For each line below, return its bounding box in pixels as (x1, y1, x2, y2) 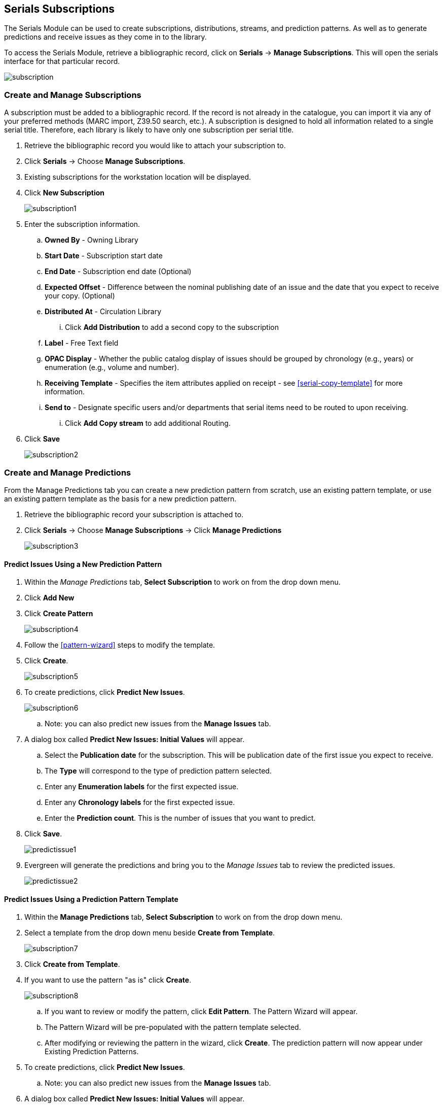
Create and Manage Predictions (4, 467, 131, 478)
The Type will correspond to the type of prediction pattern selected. (45, 766, 272, 776)
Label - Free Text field (45, 339, 119, 348)
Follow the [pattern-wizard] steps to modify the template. (24, 641, 215, 650)
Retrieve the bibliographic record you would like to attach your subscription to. (24, 141, 286, 150)
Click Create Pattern (24, 609, 93, 618)
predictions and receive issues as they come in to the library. (4, 32, 207, 42)
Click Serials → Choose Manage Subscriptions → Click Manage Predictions (24, 525, 282, 534)
